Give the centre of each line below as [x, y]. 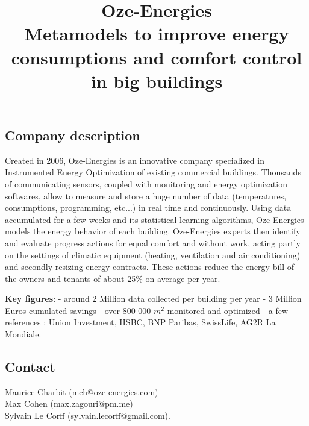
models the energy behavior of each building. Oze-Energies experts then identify [153, 231]
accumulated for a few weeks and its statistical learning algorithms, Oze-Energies [154, 219]
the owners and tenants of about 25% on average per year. [113, 278]
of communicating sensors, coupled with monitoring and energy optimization [146, 183]
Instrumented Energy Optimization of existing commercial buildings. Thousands [153, 172]
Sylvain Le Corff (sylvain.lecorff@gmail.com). [88, 415]
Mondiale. [23, 334]
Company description [73, 135]
